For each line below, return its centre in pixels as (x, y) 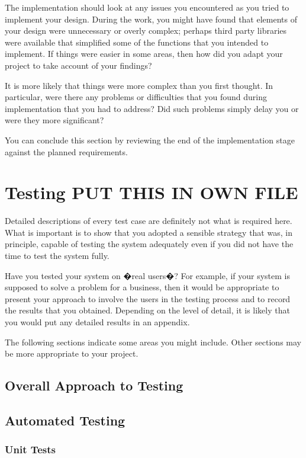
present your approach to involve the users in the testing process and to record (148, 298)
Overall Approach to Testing (94, 385)
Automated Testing (65, 420)
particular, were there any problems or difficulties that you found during (136, 97)
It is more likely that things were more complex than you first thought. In (139, 85)
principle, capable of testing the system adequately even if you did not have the (149, 244)
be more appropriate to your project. (72, 353)
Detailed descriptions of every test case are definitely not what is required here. (149, 221)
